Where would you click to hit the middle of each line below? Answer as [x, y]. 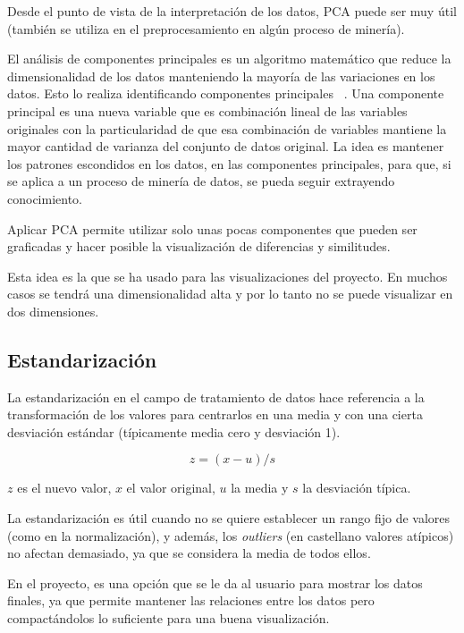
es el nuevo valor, [64, 488]
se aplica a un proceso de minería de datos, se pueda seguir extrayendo [201, 181]
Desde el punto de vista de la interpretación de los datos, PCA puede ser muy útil [232, 11]
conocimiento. [45, 198]
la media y [260, 488]
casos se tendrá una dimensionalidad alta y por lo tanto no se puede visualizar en [230, 294]
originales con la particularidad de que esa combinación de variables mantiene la [227, 128]
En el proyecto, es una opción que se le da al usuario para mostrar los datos [215, 582]
